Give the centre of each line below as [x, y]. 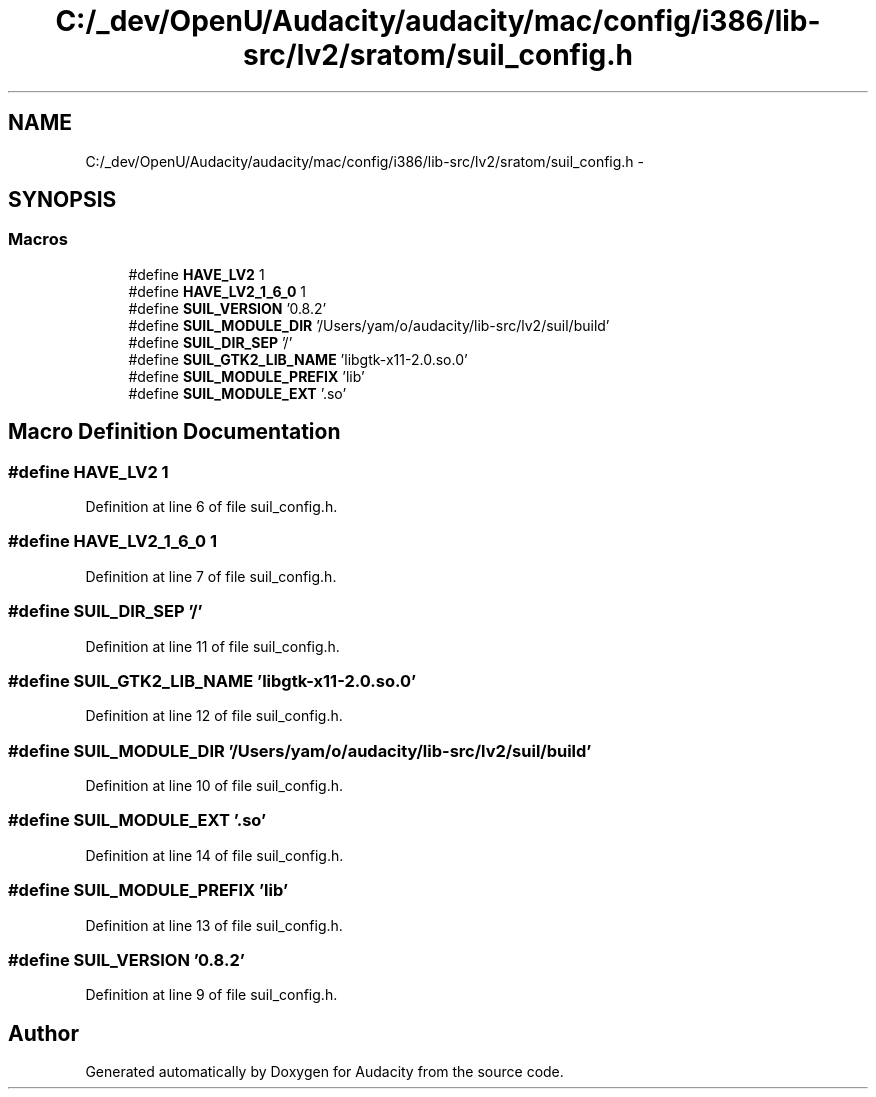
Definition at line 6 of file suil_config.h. [211, 507]
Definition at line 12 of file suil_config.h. [214, 716]
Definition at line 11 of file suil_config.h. [212, 646]
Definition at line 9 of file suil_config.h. [211, 995]
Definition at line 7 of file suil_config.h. [211, 576]
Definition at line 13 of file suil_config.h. [214, 925]
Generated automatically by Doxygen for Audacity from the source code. [324, 1072]
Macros [38, 239]
